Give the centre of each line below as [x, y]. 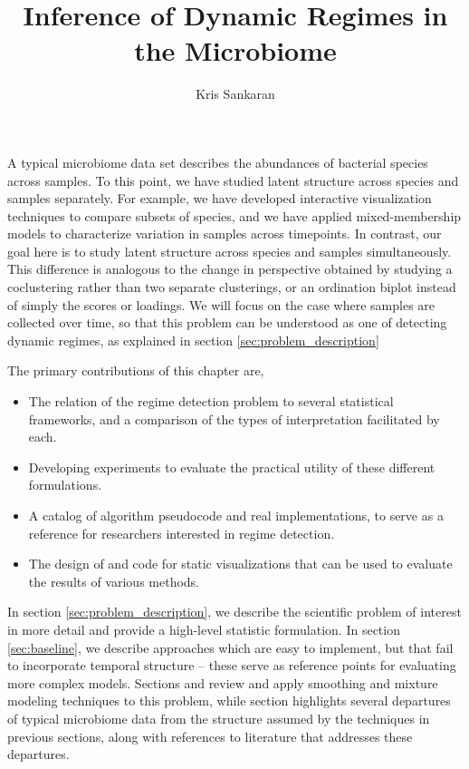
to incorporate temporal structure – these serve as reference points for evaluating [232, 665]
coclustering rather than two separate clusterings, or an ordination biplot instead [232, 287]
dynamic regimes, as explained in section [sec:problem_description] [193, 340]
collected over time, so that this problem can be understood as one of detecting [227, 322]
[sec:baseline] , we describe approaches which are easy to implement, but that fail [230, 647]
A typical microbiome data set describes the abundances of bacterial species [218, 162]
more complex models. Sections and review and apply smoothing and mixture [223, 682]
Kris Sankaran [235, 94]
